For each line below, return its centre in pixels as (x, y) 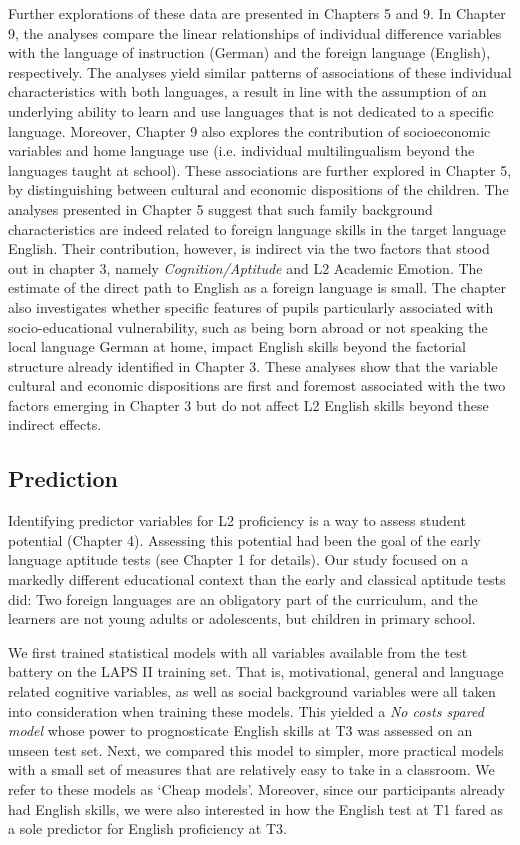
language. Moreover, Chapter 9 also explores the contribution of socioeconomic (249, 130)
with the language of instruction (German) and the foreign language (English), (249, 52)
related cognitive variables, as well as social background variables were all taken (252, 691)
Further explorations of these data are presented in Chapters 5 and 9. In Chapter (257, 13)
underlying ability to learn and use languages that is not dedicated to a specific (251, 110)
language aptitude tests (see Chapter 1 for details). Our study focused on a (238, 559)
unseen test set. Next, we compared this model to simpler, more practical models (256, 749)
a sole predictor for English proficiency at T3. (147, 828)
